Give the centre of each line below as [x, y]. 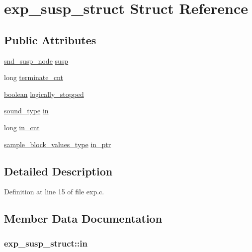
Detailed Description [58, 171]
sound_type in [26, 111]
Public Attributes [50, 40]
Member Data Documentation [83, 218]
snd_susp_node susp [36, 60]
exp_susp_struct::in [46, 243]
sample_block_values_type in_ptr [58, 144]
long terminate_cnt [34, 77]
